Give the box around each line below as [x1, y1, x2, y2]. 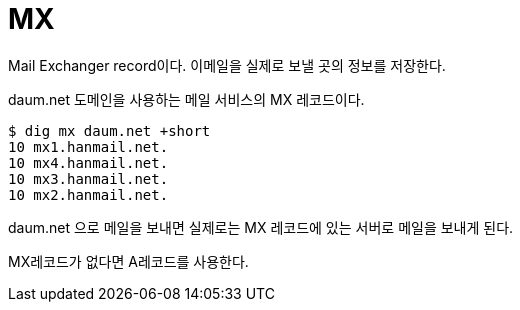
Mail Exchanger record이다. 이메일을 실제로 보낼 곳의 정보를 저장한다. [8, 56, 446, 74]
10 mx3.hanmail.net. [8, 170, 169, 187]
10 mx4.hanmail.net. [8, 154, 169, 171]
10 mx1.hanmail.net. [8, 138, 169, 155]
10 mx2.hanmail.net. [8, 186, 169, 203]
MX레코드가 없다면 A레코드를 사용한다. [8, 252, 249, 270]
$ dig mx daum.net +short [8, 122, 211, 139]
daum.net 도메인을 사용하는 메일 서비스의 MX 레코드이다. [8, 90, 365, 108]
